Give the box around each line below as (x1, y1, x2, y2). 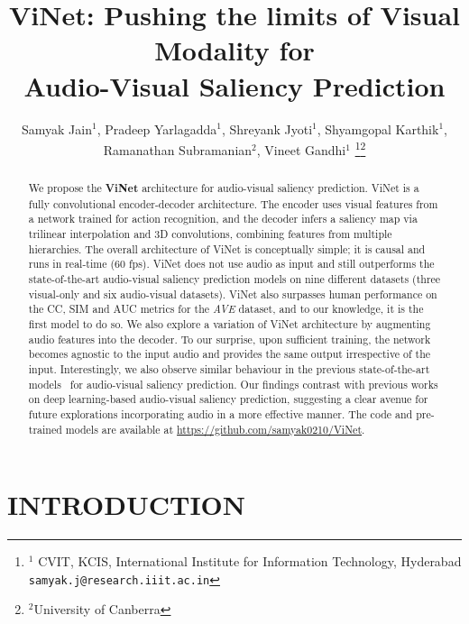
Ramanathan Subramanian (103, 140, 253, 159)
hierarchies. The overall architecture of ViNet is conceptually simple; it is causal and (28, 241, 426, 256)
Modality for (154, 32, 315, 69)
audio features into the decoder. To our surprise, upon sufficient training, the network (28, 331, 431, 346)
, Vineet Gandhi (256, 140, 346, 159)
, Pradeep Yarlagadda (97, 119, 217, 138)
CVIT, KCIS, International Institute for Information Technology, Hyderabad (38, 552, 462, 571)
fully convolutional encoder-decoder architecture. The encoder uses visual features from (28, 196, 438, 211)
